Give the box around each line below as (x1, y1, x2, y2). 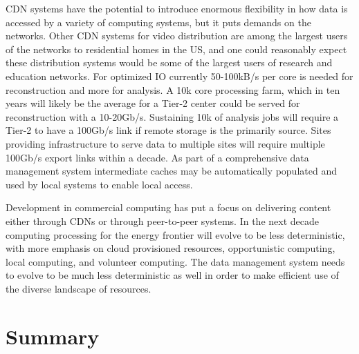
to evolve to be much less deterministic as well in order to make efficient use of (6, 268, 339, 282)
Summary (6, 322, 100, 350)
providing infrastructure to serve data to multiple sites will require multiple (6, 136, 325, 150)
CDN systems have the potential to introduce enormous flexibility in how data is (6, 1, 348, 15)
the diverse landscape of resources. (6, 281, 151, 295)
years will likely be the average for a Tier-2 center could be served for (6, 96, 300, 110)
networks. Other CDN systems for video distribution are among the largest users (6, 28, 348, 43)
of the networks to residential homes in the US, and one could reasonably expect (6, 41, 347, 56)
